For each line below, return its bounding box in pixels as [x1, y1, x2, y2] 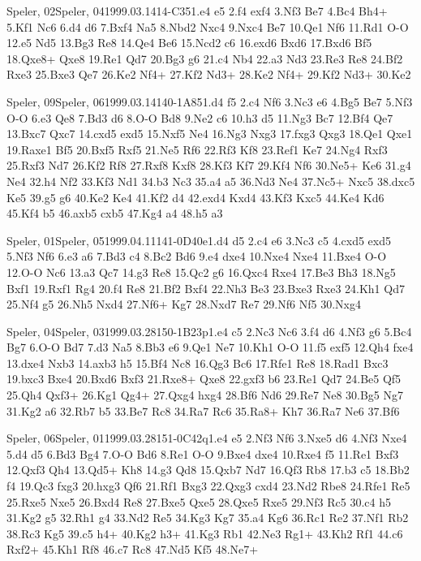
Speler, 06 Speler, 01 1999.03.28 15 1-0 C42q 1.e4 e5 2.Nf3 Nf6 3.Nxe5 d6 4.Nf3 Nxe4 [6, 429, 407, 447]
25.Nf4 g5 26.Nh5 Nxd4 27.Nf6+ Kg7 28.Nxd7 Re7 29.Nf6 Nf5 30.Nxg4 [6, 296, 361, 313]
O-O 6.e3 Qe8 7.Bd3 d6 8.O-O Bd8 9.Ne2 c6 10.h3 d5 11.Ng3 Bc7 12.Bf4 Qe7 [6, 109, 393, 126]
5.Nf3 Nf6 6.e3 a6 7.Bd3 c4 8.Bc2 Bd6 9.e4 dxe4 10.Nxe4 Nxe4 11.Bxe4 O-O [6, 248, 387, 265]
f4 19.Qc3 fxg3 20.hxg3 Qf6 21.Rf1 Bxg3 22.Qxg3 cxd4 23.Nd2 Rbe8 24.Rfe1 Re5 [6, 477, 410, 494]
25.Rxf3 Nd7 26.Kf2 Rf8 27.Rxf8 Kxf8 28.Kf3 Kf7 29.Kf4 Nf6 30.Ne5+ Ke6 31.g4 [6, 157, 411, 174]
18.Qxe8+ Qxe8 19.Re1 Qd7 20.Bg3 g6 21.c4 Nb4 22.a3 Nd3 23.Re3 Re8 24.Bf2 [6, 50, 403, 67]
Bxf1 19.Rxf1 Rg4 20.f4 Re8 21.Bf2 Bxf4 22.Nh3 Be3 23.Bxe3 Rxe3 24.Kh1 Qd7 [6, 279, 405, 296]
